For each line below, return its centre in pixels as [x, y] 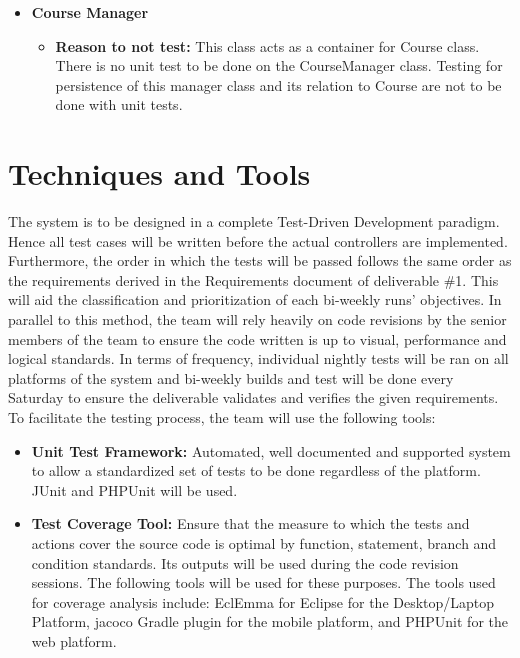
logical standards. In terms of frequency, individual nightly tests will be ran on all [258, 358]
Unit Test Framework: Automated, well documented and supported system [271, 450]
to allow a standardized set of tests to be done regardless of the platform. [256, 470]
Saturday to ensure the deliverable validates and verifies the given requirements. [253, 397]
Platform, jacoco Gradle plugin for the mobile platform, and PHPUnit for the [269, 621]
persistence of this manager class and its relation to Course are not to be [278, 84]
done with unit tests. [119, 104]
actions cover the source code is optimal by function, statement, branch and [264, 543]
